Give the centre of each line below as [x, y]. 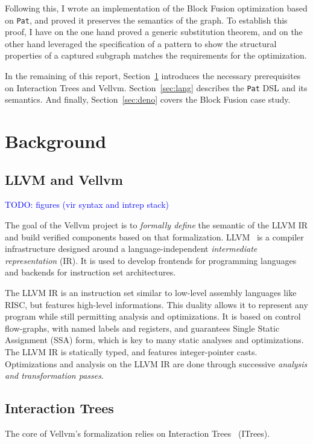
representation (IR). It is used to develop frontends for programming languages [151, 260]
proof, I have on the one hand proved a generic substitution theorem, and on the [154, 32]
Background [56, 141]
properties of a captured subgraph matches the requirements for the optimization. [156, 55]
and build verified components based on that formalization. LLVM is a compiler [154, 236]
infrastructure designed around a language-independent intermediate [131, 249]
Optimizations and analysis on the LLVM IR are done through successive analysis [156, 363]
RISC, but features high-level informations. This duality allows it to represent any [156, 304]
